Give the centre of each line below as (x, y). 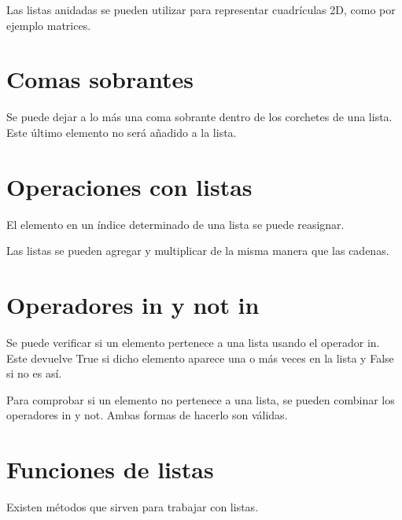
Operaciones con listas (129, 186)
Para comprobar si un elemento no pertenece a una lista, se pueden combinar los (201, 399)
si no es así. (34, 373)
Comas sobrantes (100, 79)
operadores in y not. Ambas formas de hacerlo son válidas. (147, 415)
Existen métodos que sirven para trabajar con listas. (133, 507)
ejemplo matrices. (49, 25)
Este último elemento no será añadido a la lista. (122, 132)
